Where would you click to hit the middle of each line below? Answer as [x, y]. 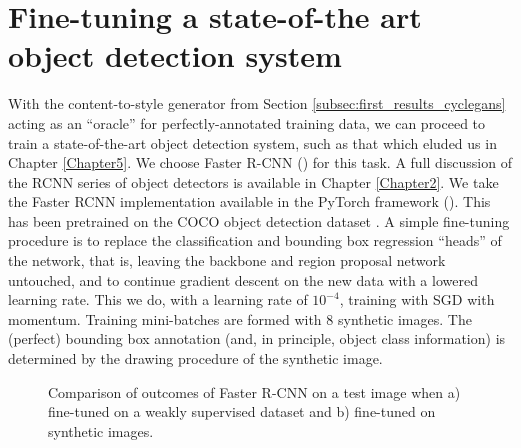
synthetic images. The [404, 318]
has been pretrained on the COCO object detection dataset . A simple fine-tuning [259, 220]
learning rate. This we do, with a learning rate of [158, 299]
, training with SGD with [417, 299]
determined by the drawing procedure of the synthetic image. [195, 358]
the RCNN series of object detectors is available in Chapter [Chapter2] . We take [253, 181]
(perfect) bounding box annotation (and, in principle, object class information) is [257, 338]
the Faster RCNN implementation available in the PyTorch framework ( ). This [249, 201]
